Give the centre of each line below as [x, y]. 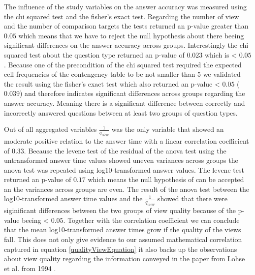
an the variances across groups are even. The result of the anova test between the [127, 189]
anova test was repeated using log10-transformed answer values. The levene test [124, 169]
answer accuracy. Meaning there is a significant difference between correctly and [125, 103]
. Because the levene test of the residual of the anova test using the [125, 150]
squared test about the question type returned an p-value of [94, 54]
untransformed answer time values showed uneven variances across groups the [121, 160]
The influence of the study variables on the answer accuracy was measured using [125, 6]
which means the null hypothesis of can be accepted [166, 179]
